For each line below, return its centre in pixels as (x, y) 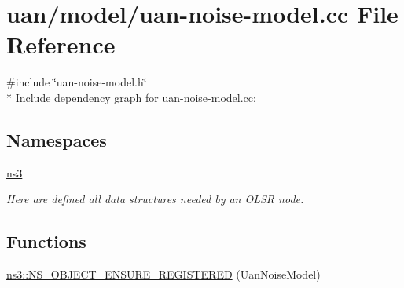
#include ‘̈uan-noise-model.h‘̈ (77, 82)
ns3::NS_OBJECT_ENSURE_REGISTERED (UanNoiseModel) (163, 274)
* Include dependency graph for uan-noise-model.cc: (131, 97)
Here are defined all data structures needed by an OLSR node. (155, 199)
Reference (61, 44)
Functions (46, 241)
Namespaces (57, 139)
